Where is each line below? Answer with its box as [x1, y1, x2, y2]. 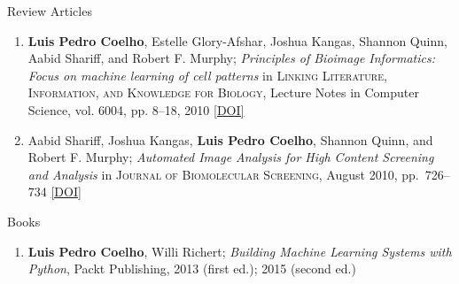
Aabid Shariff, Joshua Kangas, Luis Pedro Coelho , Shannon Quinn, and [27, 130, 433, 149]
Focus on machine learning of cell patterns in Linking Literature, [27, 65, 387, 84]
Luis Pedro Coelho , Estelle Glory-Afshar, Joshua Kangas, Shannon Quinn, [27, 31, 447, 50]
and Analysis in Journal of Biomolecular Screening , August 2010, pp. [27, 165, 419, 183]
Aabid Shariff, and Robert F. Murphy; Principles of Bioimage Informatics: [27, 49, 435, 67]
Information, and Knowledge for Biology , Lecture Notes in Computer [27, 83, 419, 102]
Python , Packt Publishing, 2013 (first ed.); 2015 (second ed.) [27, 259, 356, 278]
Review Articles [7, 2, 92, 19]
